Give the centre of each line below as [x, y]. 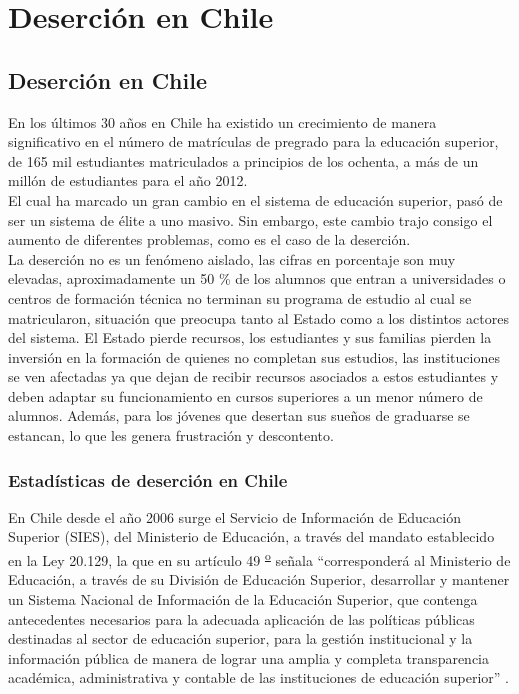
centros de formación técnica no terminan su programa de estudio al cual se [240, 297]
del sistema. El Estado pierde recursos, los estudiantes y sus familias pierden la [250, 337]
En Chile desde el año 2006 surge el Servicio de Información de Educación [234, 516]
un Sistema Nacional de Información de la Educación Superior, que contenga [243, 598]
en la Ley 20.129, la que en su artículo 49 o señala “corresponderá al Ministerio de [259, 558]
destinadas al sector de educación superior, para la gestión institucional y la [240, 638]
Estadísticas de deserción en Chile [148, 479]
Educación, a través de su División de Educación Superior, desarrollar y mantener [259, 579]
